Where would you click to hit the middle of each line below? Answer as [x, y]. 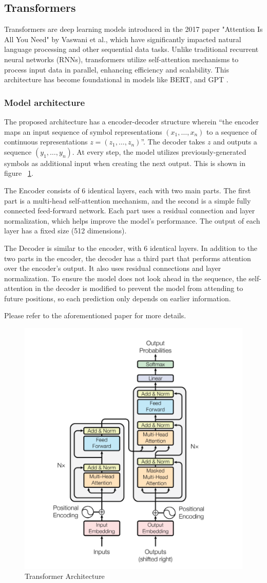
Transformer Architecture [65, 576]
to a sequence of [232, 131]
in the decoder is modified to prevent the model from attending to [139, 288]
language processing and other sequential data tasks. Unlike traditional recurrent [131, 49]
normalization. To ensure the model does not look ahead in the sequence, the [125, 278]
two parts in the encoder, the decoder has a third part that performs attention [128, 258]
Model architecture [45, 102]
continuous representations [46, 142]
